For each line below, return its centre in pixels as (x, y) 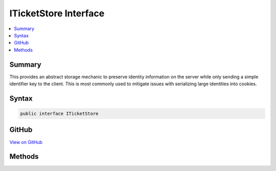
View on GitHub (26, 142)
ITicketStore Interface (57, 13)
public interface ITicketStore (60, 114)
